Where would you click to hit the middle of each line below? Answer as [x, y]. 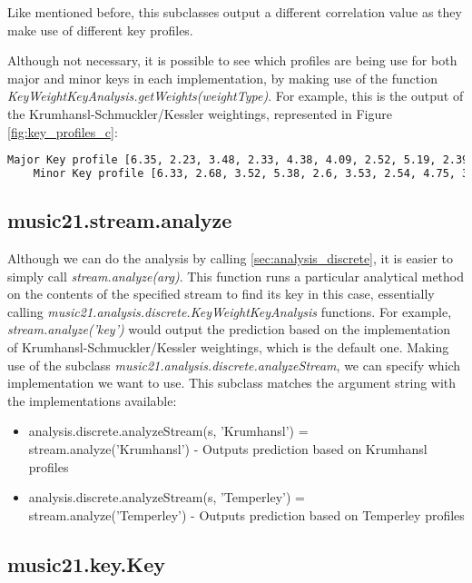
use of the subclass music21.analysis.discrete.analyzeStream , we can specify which [234, 365]
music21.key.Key [86, 563]
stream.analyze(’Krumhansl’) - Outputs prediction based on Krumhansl [228, 449]
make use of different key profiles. [100, 30]
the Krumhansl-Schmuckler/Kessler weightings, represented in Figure [200, 113]
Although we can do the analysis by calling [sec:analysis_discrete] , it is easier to [231, 258]
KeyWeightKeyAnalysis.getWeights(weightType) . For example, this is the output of [236, 96]
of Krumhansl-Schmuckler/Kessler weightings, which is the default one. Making [228, 347]
